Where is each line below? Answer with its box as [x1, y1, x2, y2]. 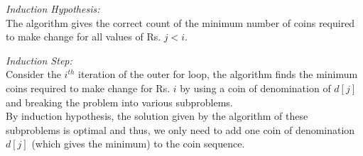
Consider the [6, 67, 61, 82]
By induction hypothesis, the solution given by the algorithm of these [6, 108, 308, 123]
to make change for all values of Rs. [6, 29, 161, 44]
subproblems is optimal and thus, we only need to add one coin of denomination [6, 122, 355, 137]
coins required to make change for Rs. [6, 80, 170, 95]
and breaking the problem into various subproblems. [6, 94, 233, 109]
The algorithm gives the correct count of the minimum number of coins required [6, 15, 355, 30]
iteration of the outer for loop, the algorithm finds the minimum [78, 67, 358, 82]
